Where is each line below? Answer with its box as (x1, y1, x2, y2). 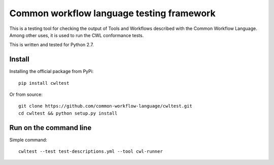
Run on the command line (9, 123, 92, 132)
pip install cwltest (18, 80, 70, 86)
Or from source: (9, 91, 43, 97)
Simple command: (9, 137, 48, 143)
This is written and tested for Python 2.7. (9, 42, 94, 48)
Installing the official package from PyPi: (9, 69, 94, 75)
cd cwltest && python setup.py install (18, 110, 118, 116)
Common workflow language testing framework (9, 8, 216, 19)
